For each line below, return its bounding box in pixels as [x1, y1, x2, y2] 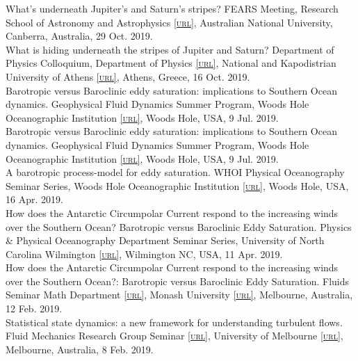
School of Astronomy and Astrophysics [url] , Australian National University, [6, 15, 333, 29]
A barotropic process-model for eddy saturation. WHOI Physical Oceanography [6, 165, 345, 179]
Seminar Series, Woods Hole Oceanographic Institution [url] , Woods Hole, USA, [6, 178, 349, 193]
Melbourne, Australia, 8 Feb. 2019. [6, 342, 154, 356]
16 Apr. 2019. [6, 192, 63, 207]
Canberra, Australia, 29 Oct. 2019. [6, 29, 153, 43]
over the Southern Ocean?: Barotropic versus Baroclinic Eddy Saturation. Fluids [6, 273, 350, 288]
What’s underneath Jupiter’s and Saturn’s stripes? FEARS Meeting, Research [6, 1, 339, 15]
